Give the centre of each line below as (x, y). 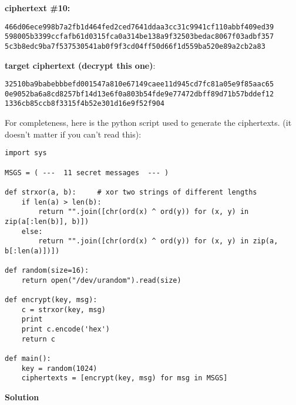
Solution (22, 397)
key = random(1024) (59, 368)
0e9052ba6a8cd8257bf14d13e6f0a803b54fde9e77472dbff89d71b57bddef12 (139, 94)
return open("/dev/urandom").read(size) (101, 280)
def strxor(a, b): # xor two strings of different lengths (131, 192)
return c (38, 339)
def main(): (28, 359)
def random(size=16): (47, 271)
